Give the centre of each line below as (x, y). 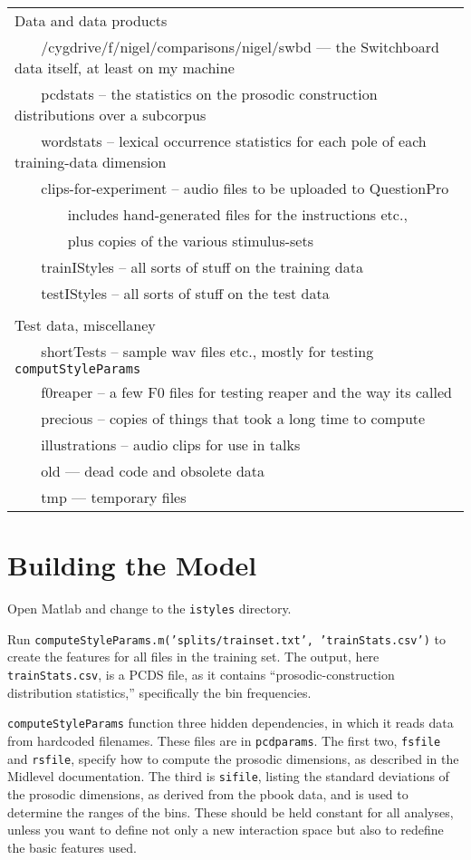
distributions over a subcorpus (111, 115)
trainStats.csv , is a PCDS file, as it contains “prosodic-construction (201, 675)
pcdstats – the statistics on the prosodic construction (209, 94)
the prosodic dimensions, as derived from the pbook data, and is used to (208, 793)
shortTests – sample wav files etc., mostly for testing (207, 351)
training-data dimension (91, 162)
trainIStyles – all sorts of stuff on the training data (202, 267)
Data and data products (91, 20)
